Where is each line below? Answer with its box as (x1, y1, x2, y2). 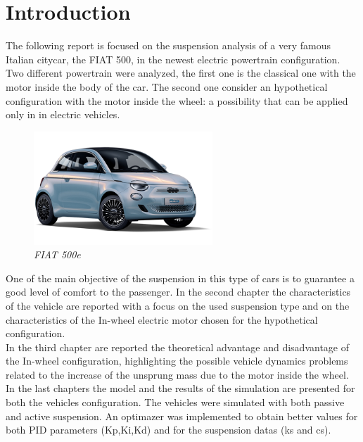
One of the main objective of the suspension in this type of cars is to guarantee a (6, 270, 355, 285)
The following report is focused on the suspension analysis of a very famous (6, 38, 331, 53)
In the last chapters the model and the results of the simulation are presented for (6, 381, 355, 396)
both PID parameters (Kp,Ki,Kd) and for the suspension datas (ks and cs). (6, 422, 331, 437)
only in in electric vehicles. (6, 107, 120, 122)
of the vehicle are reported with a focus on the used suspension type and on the (6, 298, 350, 312)
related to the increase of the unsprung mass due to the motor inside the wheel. (6, 367, 349, 381)
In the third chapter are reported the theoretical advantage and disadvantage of (6, 339, 349, 354)
